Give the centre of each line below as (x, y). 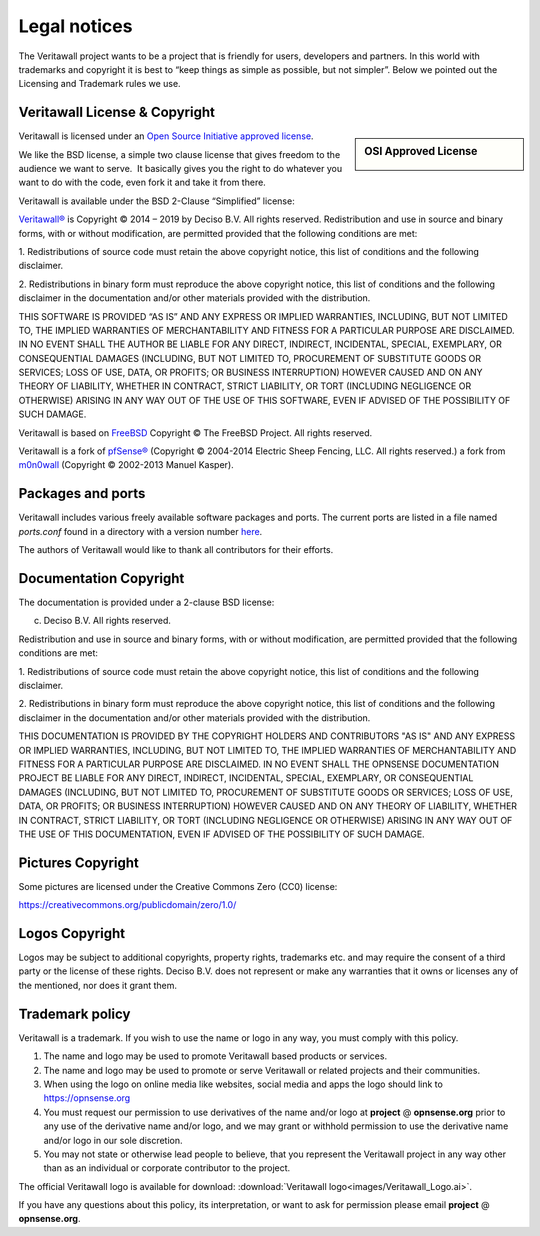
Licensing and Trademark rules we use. (99, 84)
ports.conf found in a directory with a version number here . (140, 531)
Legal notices (75, 26)
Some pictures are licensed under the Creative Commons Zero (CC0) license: (178, 886)
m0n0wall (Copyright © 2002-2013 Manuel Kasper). (126, 465)
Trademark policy (74, 1013)
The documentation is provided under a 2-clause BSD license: (146, 602)
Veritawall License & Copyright (116, 112)
